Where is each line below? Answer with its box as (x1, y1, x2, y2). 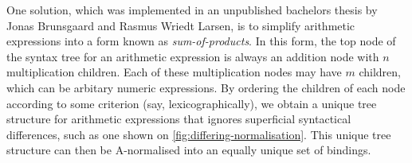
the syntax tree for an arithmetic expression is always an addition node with (6, 48, 379, 64)
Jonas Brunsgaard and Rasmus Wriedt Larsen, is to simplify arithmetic (6, 17, 355, 33)
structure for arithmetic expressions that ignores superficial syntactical (6, 111, 351, 127)
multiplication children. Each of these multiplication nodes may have (6, 64, 342, 80)
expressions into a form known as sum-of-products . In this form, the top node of (6, 33, 396, 49)
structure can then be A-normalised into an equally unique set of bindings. (6, 142, 371, 158)
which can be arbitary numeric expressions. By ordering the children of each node (6, 79, 406, 95)
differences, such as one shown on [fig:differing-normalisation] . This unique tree (6, 126, 391, 142)
